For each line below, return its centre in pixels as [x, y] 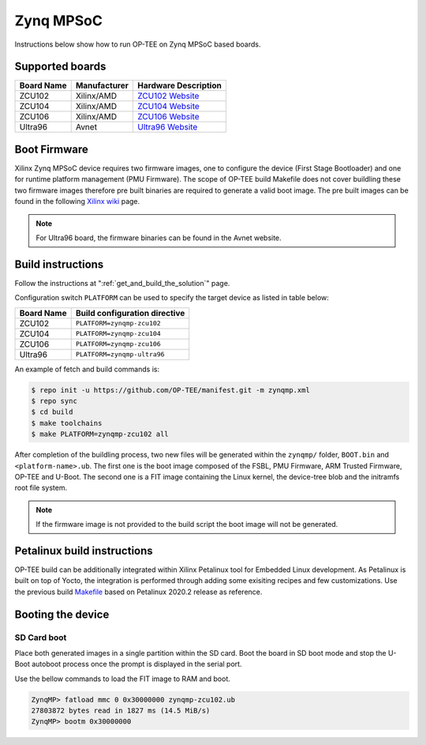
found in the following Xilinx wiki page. [77, 201]
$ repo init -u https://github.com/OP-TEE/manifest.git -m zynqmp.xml [171, 390]
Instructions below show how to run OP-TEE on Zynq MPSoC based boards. [138, 44]
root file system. [41, 488]
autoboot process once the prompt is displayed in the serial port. [137, 664]
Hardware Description [180, 85]
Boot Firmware [51, 149]
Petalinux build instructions [84, 550]
